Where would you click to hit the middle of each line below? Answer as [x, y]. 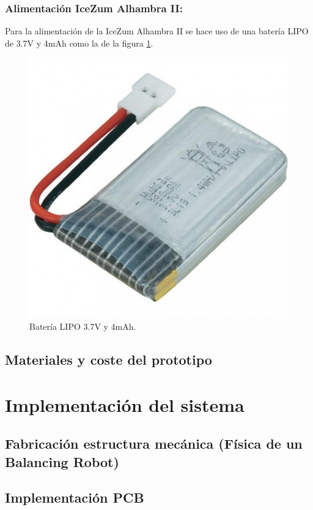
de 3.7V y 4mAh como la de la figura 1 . [79, 43]
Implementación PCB [75, 497]
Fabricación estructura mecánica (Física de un [154, 443]
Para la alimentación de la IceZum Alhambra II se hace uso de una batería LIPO [157, 31]
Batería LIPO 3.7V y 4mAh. [83, 326]
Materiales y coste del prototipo [109, 359]
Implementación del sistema [125, 404]
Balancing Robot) [62, 461]
